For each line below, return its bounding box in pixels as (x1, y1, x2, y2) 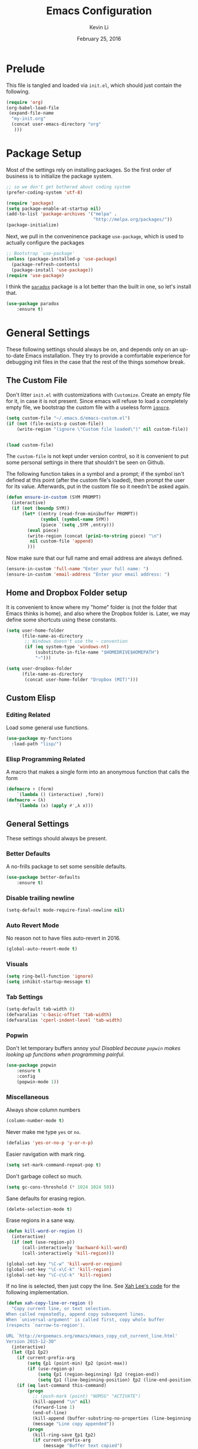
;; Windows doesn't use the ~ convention (24, 638, 128, 645)
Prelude (6, 62, 45, 75)
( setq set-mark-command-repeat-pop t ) (6, 1162, 101, 1168)
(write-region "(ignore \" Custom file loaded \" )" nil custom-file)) (16, 426, 189, 432)
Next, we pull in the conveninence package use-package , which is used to (6, 233, 184, 240)
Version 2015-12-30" (6, 1338, 57, 1344)
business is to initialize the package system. (6, 173, 113, 180)
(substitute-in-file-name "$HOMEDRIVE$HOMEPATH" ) (35, 649, 160, 655)
